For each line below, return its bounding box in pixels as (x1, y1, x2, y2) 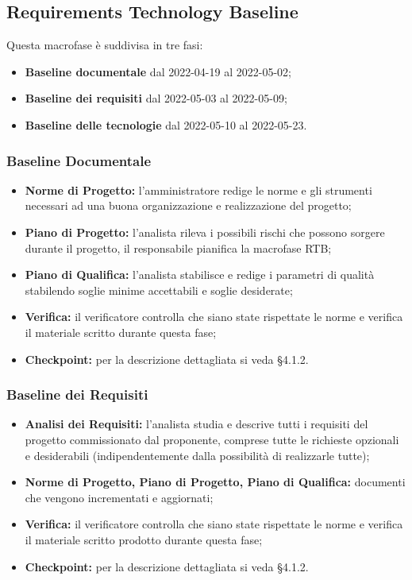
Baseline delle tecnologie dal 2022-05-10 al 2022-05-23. (25, 116, 307, 133)
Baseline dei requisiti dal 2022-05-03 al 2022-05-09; (25, 90, 287, 106)
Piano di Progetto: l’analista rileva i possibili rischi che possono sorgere (25, 223, 385, 240)
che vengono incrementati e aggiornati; (25, 489, 214, 505)
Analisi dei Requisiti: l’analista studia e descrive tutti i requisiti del (25, 416, 368, 432)
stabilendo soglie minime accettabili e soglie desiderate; (25, 281, 293, 298)
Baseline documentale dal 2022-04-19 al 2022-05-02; (25, 63, 291, 79)
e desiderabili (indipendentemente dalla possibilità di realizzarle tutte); (25, 447, 370, 463)
